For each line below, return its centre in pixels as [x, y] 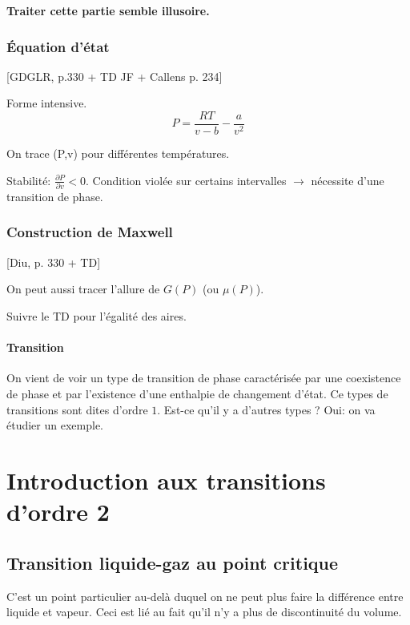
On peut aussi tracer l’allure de [83, 289]
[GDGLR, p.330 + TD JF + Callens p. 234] [115, 76]
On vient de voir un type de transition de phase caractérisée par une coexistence [204, 378]
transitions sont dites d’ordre [77, 409]
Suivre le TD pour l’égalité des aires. [96, 315]
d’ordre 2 [58, 512]
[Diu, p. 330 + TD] [54, 262]
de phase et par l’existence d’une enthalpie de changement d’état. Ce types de [197, 393]
